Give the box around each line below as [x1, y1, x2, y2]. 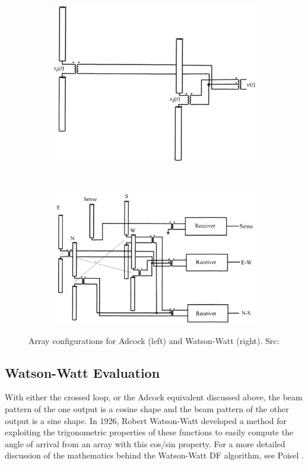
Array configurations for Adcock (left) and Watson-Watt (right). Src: [28, 334, 280, 346]
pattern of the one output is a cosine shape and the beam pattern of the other [5, 402, 289, 415]
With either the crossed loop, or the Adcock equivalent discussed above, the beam [5, 391, 303, 403]
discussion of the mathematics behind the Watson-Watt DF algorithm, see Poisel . [5, 449, 304, 461]
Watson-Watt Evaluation [5, 363, 160, 381]
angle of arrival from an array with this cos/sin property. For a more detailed [5, 437, 285, 450]
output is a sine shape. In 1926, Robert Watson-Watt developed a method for [5, 414, 287, 426]
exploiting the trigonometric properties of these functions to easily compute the [5, 426, 294, 438]
